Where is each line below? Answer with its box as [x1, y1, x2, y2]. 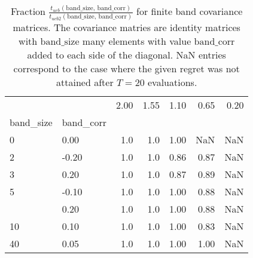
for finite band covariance [136, 4, 243, 18]
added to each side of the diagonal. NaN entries [27, 47, 226, 62]
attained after [56, 75, 114, 89]
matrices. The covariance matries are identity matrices [13, 20, 240, 34]
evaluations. [148, 75, 197, 89]
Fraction [10, 4, 46, 18]
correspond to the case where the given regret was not [13, 61, 240, 75]
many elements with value [82, 33, 191, 48]
